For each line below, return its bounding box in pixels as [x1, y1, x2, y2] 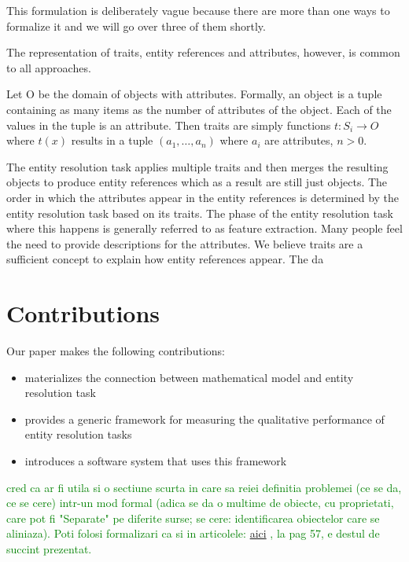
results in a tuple [71, 132, 153, 149]
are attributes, [264, 132, 333, 149]
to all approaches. [6, 59, 91, 75]
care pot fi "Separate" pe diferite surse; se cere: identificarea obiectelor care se [6, 509, 380, 526]
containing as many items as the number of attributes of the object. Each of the [6, 101, 392, 117]
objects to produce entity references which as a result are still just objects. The [6, 174, 388, 190]
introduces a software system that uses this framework [24, 453, 287, 468]
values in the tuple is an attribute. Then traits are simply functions [6, 116, 331, 133]
